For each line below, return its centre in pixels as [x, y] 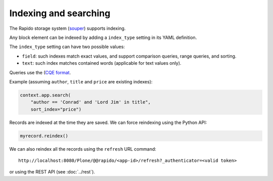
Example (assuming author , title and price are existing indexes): [81, 81]
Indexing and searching [60, 13]
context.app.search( [45, 95]
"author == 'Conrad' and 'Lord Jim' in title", [91, 102]
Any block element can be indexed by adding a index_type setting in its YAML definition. [103, 37]
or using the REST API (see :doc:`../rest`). [52, 172]
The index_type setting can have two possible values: [67, 47]
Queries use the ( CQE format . [40, 72]
